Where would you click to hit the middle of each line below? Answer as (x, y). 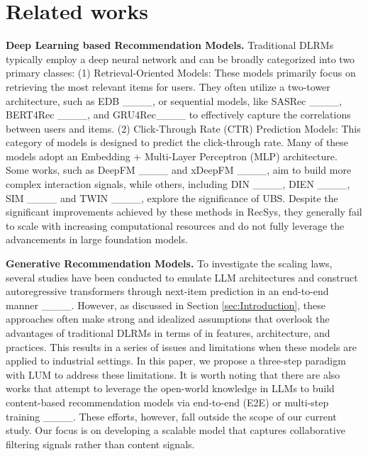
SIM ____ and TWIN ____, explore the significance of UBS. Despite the (172, 198)
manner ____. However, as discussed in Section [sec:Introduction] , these (166, 305)
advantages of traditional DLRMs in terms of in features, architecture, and (168, 333)
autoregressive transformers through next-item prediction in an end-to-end (167, 291)
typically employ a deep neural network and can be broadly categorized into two (180, 59)
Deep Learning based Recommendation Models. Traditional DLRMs (170, 45)
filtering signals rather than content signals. (100, 444)
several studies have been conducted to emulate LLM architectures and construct (182, 277)
